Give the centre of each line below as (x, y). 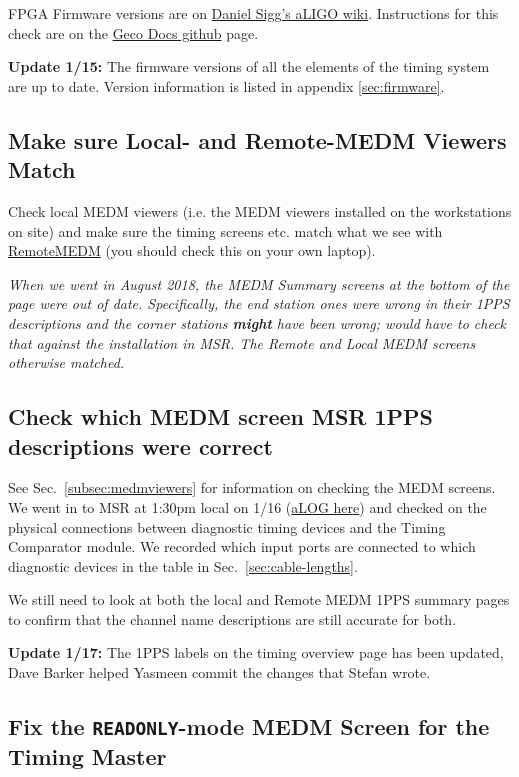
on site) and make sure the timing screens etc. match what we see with (225, 230)
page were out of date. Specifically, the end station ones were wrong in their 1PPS (259, 303)
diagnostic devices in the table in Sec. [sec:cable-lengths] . (183, 565)
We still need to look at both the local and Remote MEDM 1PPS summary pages (259, 599)
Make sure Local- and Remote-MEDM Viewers (257, 139)
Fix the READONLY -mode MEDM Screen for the (249, 726)
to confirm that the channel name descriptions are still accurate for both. (232, 618)
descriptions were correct (140, 445)
